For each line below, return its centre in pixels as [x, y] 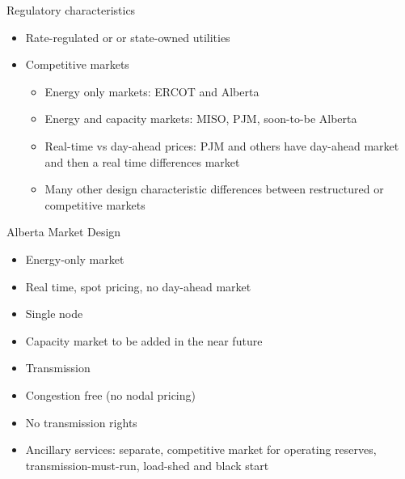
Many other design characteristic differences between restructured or [214, 189]
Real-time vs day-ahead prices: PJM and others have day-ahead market [222, 145]
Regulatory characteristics [71, 10]
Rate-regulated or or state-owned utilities [128, 37]
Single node [54, 314]
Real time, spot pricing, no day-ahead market [138, 286]
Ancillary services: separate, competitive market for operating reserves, [201, 449]
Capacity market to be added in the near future [144, 340]
